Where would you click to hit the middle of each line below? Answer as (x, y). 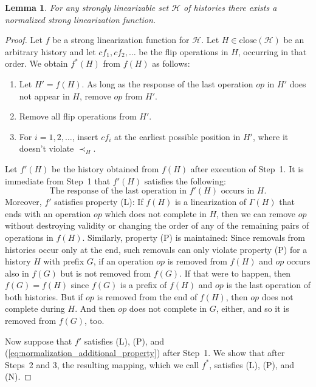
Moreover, (23, 202)
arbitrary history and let (50, 51)
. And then (95, 308)
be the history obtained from (105, 168)
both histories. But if (44, 296)
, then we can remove (256, 213)
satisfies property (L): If (99, 202)
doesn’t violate (46, 148)
